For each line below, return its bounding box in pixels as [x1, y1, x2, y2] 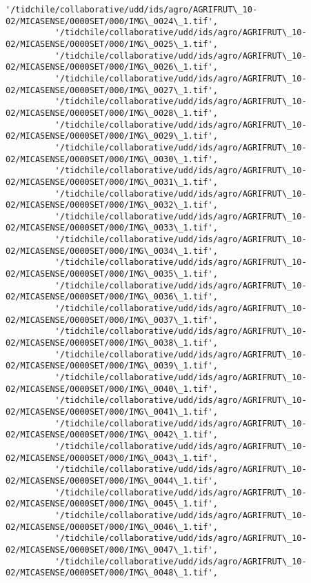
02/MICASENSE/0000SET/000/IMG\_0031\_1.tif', [6, 177, 218, 187]
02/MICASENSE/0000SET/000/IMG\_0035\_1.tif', [6, 269, 218, 279]
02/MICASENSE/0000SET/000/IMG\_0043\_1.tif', [6, 453, 218, 463]
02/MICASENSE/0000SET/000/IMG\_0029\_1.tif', [6, 131, 218, 141]
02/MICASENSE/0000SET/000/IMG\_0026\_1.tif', [6, 62, 218, 72]
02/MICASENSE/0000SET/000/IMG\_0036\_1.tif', [6, 292, 218, 302]
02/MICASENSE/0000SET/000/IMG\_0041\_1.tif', [6, 406, 218, 417]
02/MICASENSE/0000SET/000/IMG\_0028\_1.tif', [6, 108, 218, 118]
